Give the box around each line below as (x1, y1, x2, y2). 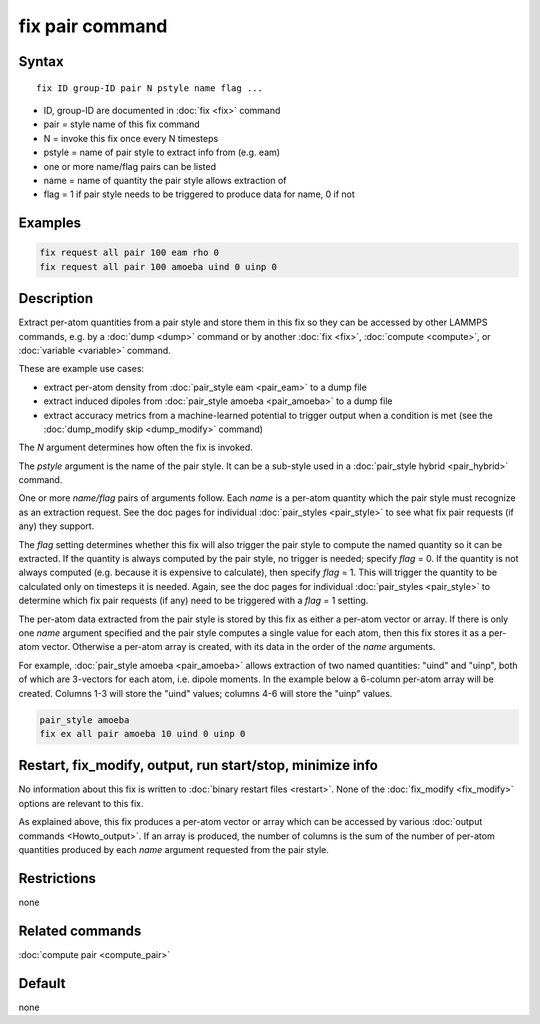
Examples (18, 215, 82, 232)
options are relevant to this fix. (18, 797, 144, 809)
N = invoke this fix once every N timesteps (43, 132, 219, 144)
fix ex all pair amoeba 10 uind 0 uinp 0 (39, 728, 246, 739)
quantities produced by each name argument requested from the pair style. (18, 844, 329, 855)
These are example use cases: (18, 363, 145, 375)
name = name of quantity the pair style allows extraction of (43, 174, 287, 186)
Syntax (18, 53, 64, 70)
